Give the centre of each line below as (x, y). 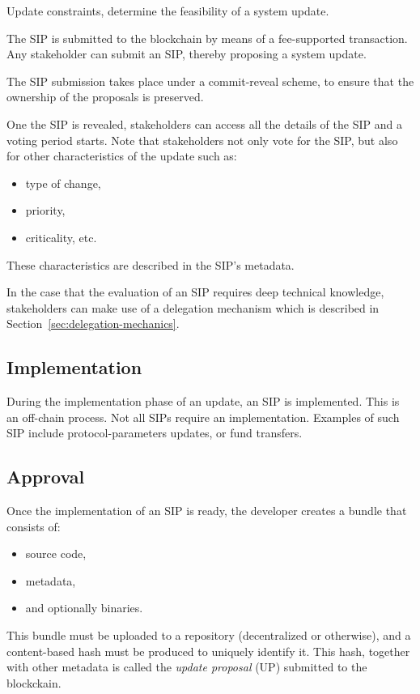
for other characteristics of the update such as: (122, 156)
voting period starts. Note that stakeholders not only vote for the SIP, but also (202, 140)
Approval (46, 477)
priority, (45, 210)
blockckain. (34, 682)
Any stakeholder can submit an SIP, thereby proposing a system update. (187, 54)
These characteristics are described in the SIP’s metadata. (151, 264)
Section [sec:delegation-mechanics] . (93, 324)
